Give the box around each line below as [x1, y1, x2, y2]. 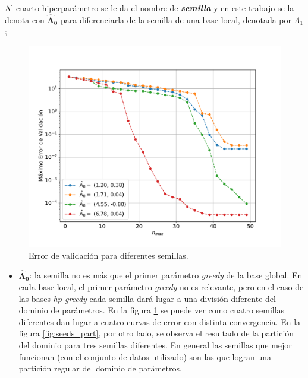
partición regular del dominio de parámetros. [18, 362, 182, 374]
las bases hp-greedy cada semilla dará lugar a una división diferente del [18, 292, 276, 304]
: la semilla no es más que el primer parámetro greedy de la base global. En [29, 269, 303, 281]
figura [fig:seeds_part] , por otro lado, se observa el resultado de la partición [18, 327, 294, 339]
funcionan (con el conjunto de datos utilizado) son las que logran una [18, 350, 271, 363]
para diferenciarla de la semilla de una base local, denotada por [60, 13, 291, 26]
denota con [5, 13, 45, 26]
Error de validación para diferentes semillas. [29, 249, 188, 261]
